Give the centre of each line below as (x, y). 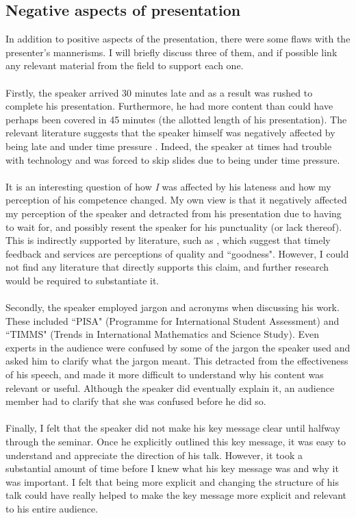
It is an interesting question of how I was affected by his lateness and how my (168, 186)
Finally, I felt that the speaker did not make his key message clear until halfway (173, 428)
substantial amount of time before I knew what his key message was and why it (172, 468)
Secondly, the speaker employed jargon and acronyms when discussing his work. (173, 307)
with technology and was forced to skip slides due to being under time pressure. (173, 159)
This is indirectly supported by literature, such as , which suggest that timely (168, 240)
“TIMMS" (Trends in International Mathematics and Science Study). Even (162, 334)
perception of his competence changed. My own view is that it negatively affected (176, 200)
